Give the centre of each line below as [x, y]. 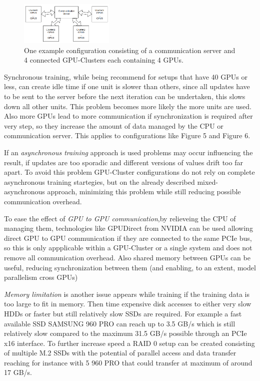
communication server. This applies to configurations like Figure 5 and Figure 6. [127, 135]
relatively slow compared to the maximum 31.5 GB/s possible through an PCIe [125, 333]
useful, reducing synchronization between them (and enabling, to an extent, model [130, 267]
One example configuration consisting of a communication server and [130, 50]
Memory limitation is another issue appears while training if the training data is [127, 294]
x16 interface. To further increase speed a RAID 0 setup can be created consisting [129, 343]
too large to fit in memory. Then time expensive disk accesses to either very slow [128, 304]
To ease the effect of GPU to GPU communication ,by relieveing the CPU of [120, 218]
